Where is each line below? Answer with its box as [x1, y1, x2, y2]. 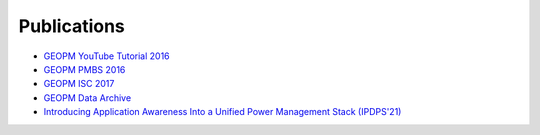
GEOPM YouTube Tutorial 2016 [43, 50, 170, 62]
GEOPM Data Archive [43, 91, 132, 104]
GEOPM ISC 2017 [43, 78, 115, 90]
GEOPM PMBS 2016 [43, 63, 126, 75]
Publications [18, 15, 125, 37]
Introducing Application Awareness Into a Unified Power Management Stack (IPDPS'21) [43, 106, 402, 118]
